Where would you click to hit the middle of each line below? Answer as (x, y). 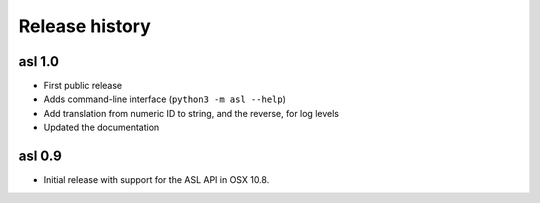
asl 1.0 (39, 61)
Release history (85, 26)
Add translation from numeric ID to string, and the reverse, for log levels (191, 113)
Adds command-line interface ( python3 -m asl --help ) (165, 99)
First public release (83, 86)
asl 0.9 (40, 156)
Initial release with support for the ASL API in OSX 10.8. (156, 180)
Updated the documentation (101, 127)
